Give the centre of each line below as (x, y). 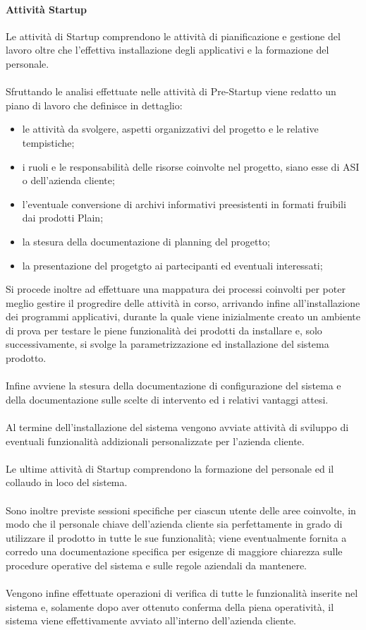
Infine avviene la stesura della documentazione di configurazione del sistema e (173, 386)
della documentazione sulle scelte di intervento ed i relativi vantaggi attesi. (167, 399)
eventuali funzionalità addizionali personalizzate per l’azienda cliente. (155, 441)
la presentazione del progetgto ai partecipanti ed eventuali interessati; (172, 265)
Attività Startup (46, 9)
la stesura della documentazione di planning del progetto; (146, 241)
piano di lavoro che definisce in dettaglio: (94, 105)
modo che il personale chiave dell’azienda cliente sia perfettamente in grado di (174, 524)
